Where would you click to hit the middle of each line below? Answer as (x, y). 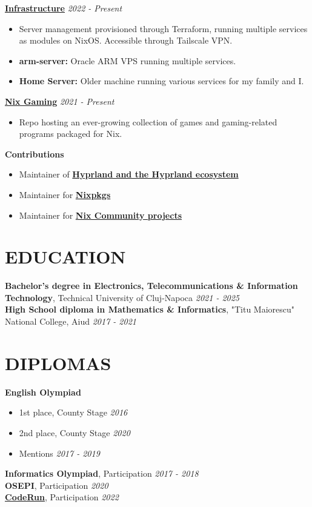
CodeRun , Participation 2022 (62, 497)
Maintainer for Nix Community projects (100, 215)
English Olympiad (43, 392)
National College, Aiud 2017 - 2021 (71, 321)
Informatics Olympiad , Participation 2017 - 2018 (102, 473)
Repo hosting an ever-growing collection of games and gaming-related (148, 121)
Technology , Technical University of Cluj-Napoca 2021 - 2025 (122, 297)
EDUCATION (65, 257)
